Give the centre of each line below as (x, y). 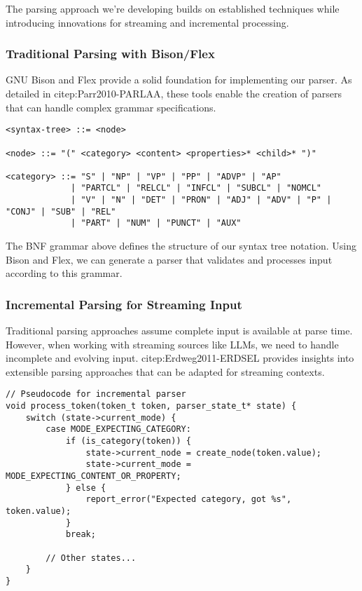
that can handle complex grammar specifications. (111, 107)
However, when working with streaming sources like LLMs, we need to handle (172, 344)
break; (81, 535)
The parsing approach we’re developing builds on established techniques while (173, 8)
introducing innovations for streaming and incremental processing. (147, 22)
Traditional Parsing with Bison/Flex (110, 54)
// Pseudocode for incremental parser (96, 394)
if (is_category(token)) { (128, 441)
